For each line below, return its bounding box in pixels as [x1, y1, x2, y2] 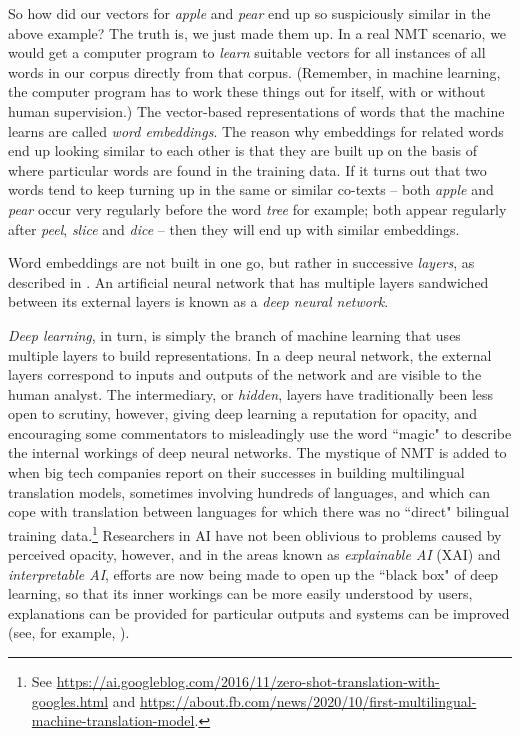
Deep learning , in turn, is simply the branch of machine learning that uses [8, 324, 461, 345]
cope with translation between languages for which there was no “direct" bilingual [8, 501, 510, 522]
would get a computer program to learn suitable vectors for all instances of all [8, 42, 486, 63]
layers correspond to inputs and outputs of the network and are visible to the [8, 364, 482, 385]
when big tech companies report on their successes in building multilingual [8, 462, 465, 483]
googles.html [31, 690, 109, 711]
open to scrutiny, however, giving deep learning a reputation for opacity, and [8, 403, 477, 424]
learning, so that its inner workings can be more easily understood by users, [8, 583, 473, 604]
